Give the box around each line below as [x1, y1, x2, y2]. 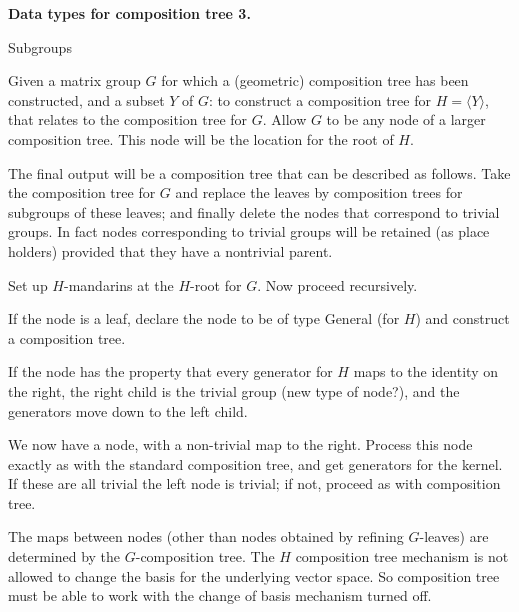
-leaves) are [419, 526, 489, 547]
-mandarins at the [63, 274, 174, 295]
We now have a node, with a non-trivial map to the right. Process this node [8, 434, 473, 455]
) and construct [415, 308, 510, 329]
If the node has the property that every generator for [8, 361, 333, 382]
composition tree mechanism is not [295, 546, 509, 567]
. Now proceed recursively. [257, 274, 418, 295]
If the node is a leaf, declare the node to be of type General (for [8, 308, 400, 329]
